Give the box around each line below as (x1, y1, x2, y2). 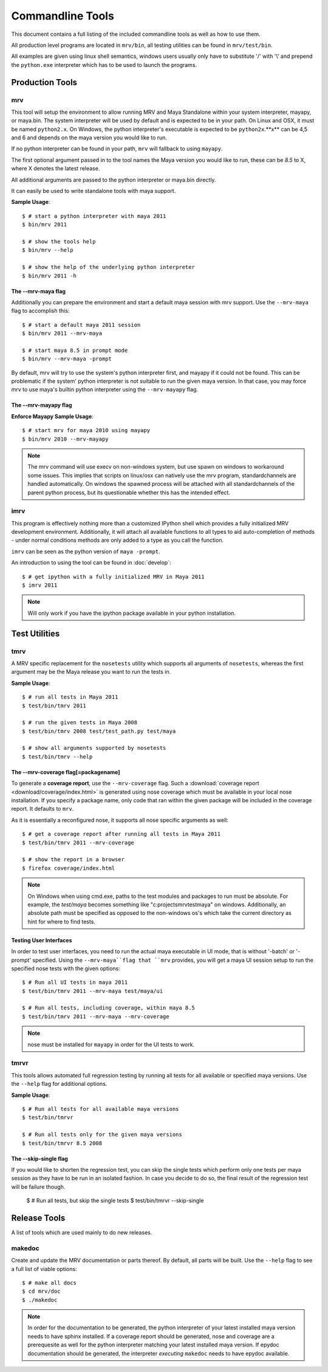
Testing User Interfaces (11, 936, 72, 943)
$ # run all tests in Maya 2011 (22, 694, 118, 701)
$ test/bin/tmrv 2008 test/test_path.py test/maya (22, 727, 176, 735)
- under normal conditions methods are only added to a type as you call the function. (11, 536, 224, 544)
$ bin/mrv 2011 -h (22, 272, 77, 279)
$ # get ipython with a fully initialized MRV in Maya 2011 (22, 573, 205, 580)
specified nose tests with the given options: (11, 965, 121, 972)
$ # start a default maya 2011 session (22, 321, 141, 328)
